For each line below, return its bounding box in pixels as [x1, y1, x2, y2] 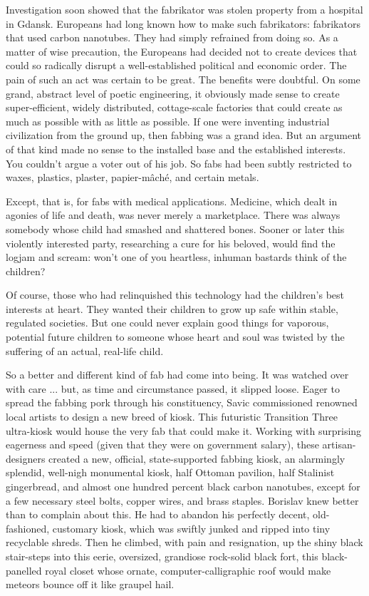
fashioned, [6, 520, 50, 535]
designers [6, 451, 46, 466]
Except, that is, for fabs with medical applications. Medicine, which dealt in [6, 193, 338, 208]
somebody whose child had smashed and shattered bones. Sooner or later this [6, 221, 345, 236]
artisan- [322, 437, 356, 452]
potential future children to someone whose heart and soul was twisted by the [6, 329, 345, 344]
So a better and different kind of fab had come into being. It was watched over [6, 367, 349, 382]
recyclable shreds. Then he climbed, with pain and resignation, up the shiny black [6, 535, 363, 550]
